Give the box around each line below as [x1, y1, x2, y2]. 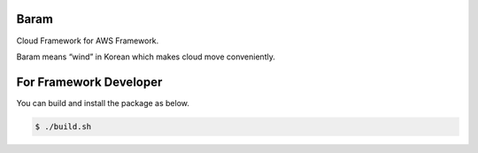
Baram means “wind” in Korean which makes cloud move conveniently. [16, 51, 276, 62]
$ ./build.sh [35, 121, 92, 132]
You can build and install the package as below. [16, 97, 189, 108]
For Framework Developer [16, 74, 163, 89]
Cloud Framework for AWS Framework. [16, 35, 159, 46]
